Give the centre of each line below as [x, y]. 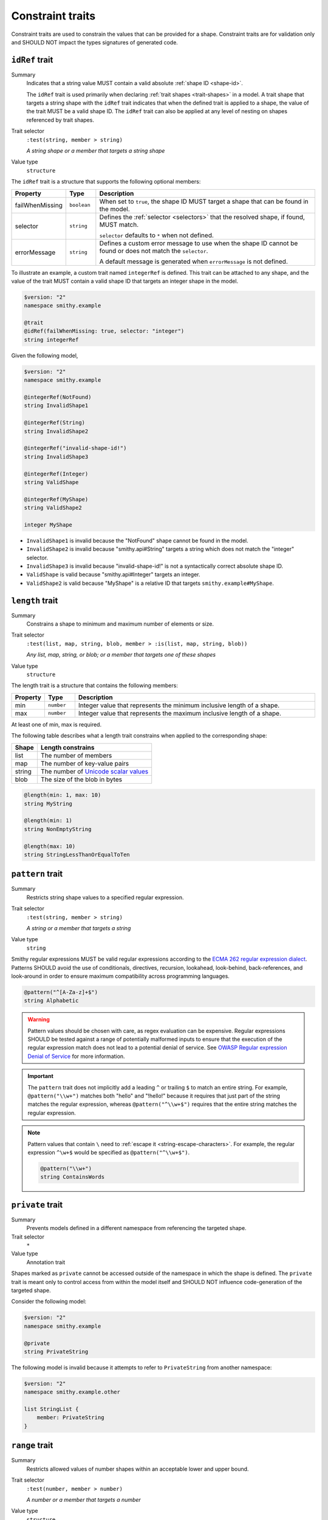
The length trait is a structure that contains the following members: [95, 686]
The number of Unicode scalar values [94, 771]
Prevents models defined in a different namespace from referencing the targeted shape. [136, 1228]
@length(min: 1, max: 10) [63, 795]
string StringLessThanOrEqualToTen [77, 855]
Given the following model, [45, 355]
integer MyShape [48, 525]
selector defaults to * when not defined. [156, 235]
